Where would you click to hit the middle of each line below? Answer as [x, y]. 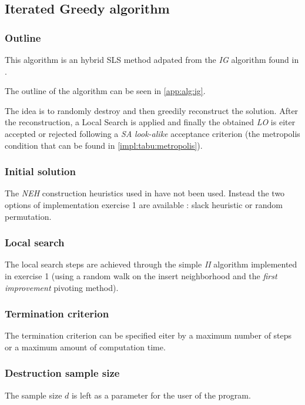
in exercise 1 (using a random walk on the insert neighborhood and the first [141, 275]
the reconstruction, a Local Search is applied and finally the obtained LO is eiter [150, 122]
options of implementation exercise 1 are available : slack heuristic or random [144, 204]
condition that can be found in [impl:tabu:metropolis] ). [104, 145]
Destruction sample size [62, 373]
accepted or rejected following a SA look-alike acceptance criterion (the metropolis [152, 133]
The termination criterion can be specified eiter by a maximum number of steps [148, 335]
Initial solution [40, 171]
